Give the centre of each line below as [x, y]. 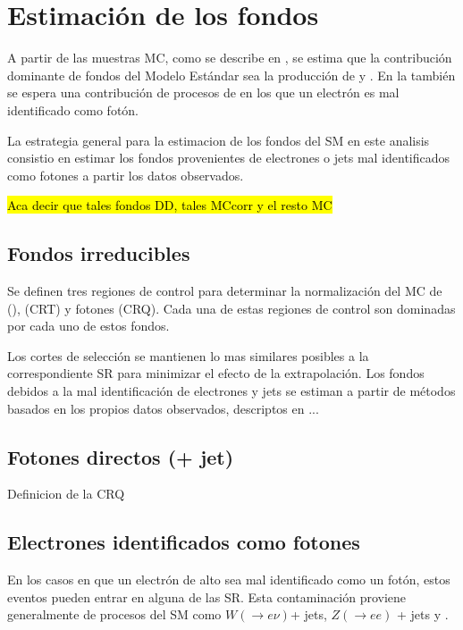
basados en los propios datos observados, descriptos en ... [163, 408]
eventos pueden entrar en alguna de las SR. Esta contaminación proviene [207, 596]
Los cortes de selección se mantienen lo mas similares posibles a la [188, 355]
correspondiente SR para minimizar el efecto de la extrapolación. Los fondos [216, 373]
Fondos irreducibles [99, 253]
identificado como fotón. [73, 109]
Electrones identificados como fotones [184, 542]
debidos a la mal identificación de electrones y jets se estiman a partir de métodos [231, 391]
